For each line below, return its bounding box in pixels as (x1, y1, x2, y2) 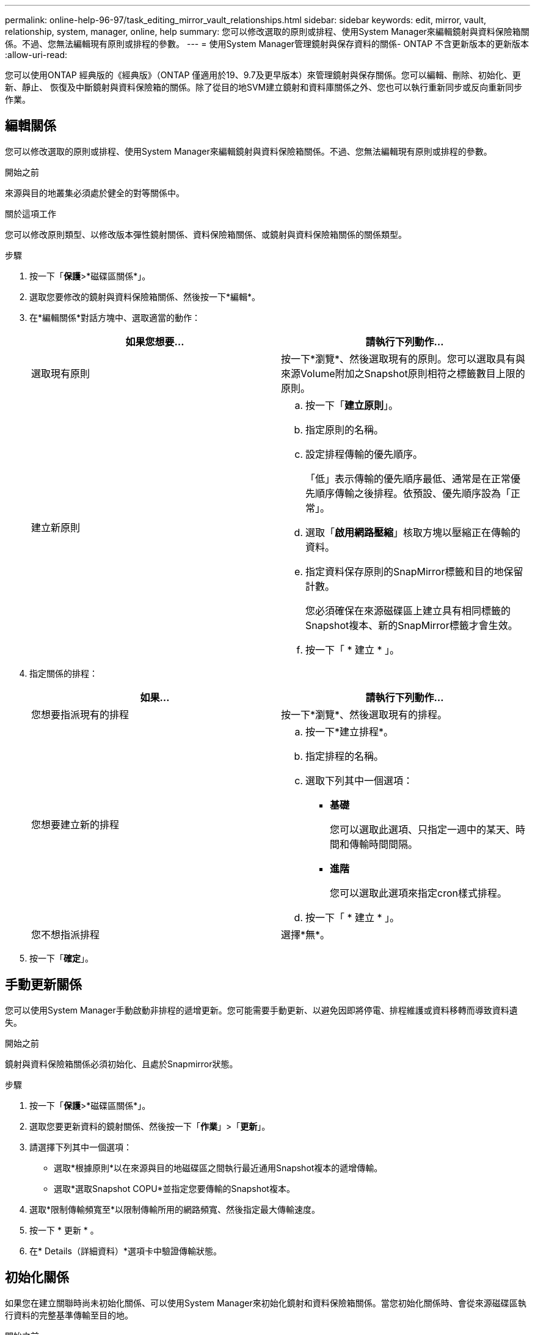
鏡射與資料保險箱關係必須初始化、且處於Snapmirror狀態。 (5, 1058, 238, 1069)
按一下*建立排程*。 (305, 725, 394, 738)
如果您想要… (125, 335, 184, 348)
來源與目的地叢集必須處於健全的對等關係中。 (5, 187, 184, 198)
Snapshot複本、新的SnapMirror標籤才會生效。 (305, 619, 518, 631)
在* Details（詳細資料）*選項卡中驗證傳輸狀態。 (29, 1245, 222, 1256)
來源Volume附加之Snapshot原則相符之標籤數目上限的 (281, 367, 525, 380)
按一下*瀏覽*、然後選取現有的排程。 (281, 708, 448, 721)
